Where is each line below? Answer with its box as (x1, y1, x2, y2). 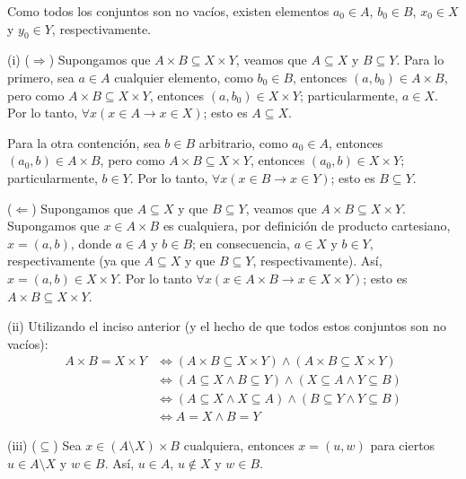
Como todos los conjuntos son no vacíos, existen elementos (7, 2, 330, 20)
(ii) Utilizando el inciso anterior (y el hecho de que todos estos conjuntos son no (7, 317, 446, 335)
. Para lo (396, 50, 444, 69)
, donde (70, 233, 111, 252)
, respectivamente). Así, (252, 251, 382, 270)
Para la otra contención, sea (7, 133, 161, 152)
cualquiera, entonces (183, 436, 295, 455)
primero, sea (7, 67, 75, 86)
